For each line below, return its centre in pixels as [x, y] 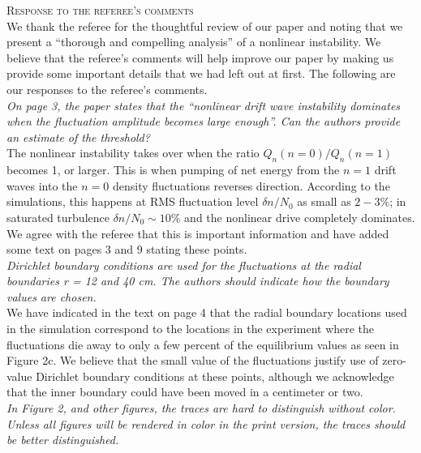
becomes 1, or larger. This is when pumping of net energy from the [173, 170]
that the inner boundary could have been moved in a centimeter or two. [185, 392]
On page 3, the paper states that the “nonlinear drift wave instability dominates [204, 105]
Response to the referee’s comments [100, 10]
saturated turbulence [58, 217]
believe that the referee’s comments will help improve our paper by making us [200, 57]
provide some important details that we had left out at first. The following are [201, 73]
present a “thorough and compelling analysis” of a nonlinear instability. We [194, 42]
